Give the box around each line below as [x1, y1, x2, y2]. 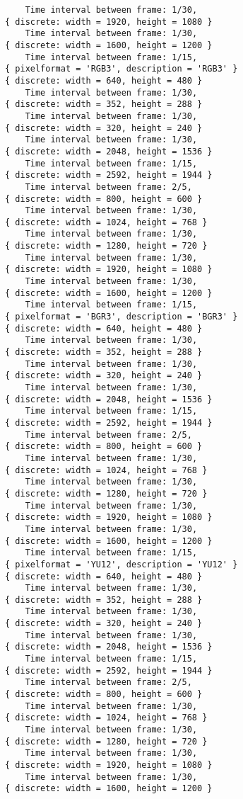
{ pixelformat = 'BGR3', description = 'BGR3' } [5, 312, 238, 322]
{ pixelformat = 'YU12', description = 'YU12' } [5, 559, 238, 569]
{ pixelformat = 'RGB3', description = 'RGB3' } [5, 64, 238, 74]
